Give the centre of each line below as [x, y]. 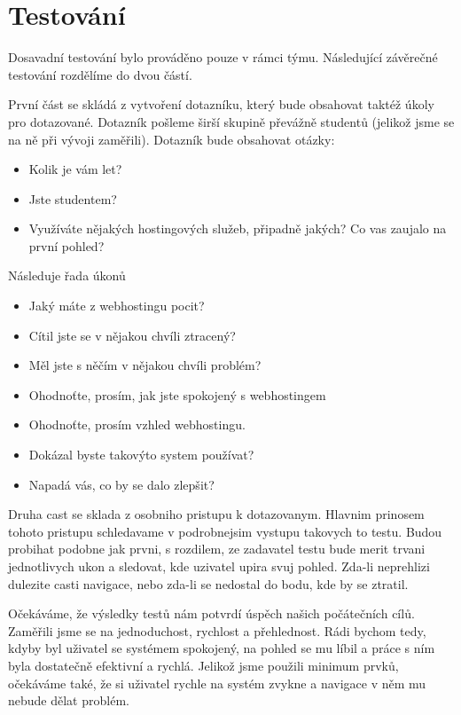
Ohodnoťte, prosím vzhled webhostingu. [137, 424]
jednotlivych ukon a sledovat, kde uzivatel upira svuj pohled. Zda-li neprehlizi [219, 566]
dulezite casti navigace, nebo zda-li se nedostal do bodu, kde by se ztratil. [208, 583]
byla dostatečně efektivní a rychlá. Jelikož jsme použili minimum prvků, [203, 665]
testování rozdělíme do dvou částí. [100, 74]
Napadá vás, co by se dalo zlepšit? [121, 484]
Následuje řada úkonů [67, 275]
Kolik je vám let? [75, 169]
